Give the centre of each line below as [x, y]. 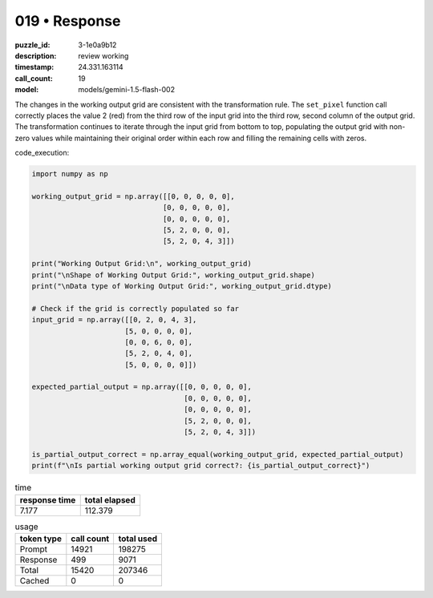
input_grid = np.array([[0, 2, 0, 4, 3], [114, 320]
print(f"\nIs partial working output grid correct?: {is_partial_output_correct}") [201, 466]
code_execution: [42, 153]
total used [138, 539]
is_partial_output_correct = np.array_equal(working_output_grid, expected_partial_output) [218, 454]
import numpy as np [70, 174]
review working [103, 55]
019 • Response [68, 21]
